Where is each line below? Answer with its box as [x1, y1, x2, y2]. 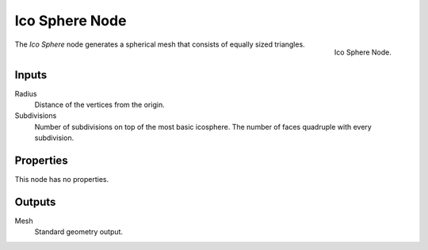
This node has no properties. [14, 175, 109, 184]
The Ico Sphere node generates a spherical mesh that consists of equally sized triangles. [14, 40, 305, 49]
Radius [14, 89, 37, 98]
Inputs [14, 68, 48, 81]
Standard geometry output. [34, 227, 123, 237]
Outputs [14, 195, 56, 209]
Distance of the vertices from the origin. [34, 100, 166, 110]
